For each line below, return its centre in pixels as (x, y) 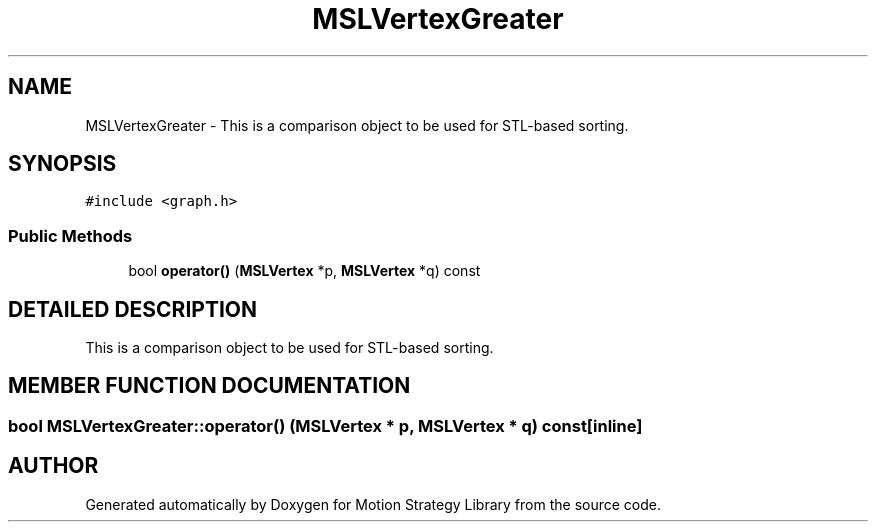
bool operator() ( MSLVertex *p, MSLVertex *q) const (304, 271)
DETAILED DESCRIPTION (133, 309)
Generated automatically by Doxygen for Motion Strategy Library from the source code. (373, 504)
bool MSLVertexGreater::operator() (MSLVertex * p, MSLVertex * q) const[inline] (325, 425)
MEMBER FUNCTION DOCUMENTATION (209, 386)
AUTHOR (53, 466)
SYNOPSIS (62, 164)
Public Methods (70, 235)
